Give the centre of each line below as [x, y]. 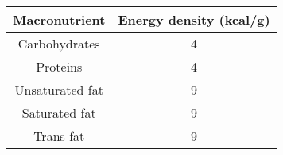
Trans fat [59, 136]
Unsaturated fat [59, 89]
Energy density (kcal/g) [194, 19]
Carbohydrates [59, 43]
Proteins [59, 66]
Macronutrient [59, 19]
